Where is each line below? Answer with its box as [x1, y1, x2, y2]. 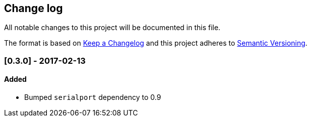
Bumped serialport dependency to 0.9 [24, 93, 161, 102]
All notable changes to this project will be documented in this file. [4, 23, 221, 32]
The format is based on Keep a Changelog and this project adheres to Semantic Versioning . [4, 39, 307, 48]
